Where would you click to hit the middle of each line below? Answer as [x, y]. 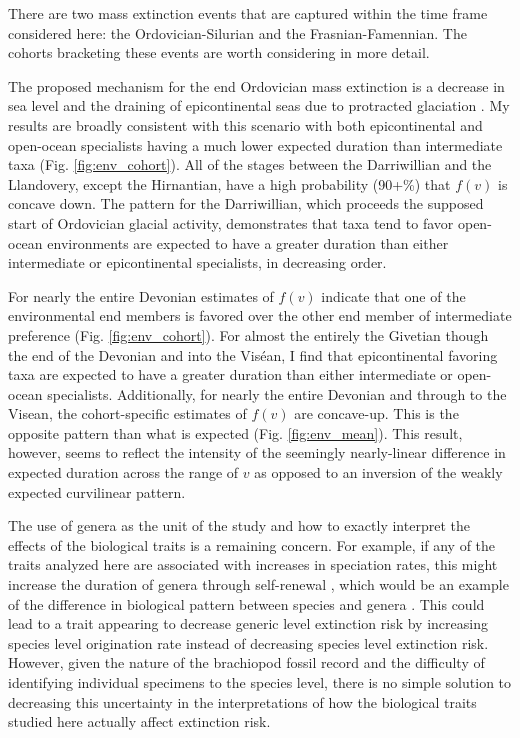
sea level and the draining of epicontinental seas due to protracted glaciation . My [259, 105]
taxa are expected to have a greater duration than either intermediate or [230, 374]
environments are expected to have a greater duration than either [248, 242]
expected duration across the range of [123, 472]
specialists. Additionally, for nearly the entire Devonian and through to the [277, 393]
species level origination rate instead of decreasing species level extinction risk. [248, 642]
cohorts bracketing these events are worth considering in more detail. [219, 52]
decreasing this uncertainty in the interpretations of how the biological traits [242, 701]
